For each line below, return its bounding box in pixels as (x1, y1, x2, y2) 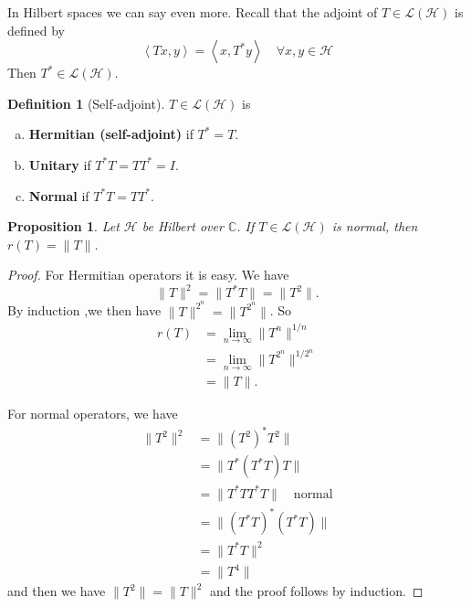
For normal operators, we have (7, 404, 178, 423)
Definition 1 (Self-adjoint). (7, 93, 165, 112)
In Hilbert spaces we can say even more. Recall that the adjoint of (7, 3, 378, 21)
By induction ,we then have (7, 301, 162, 320)
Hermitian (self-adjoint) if (28, 124, 194, 144)
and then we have (7, 581, 106, 601)
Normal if (28, 186, 89, 205)
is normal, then (331, 217, 418, 236)
